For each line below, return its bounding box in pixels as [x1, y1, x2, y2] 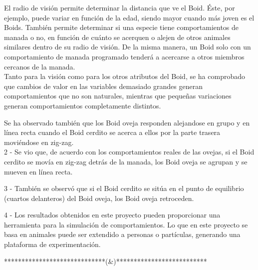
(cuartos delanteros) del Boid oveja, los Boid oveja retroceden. [4, 192, 194, 203]
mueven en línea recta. [4, 166, 73, 176]
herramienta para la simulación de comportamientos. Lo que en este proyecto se [4, 219, 248, 229]
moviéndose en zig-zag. [4, 136, 74, 147]
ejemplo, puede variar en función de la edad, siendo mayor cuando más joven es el [4, 12, 255, 22]
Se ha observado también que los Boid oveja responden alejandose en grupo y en [4, 117, 250, 127]
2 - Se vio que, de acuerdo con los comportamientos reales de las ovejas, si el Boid [4, 146, 255, 157]
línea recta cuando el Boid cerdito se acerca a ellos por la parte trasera [4, 127, 221, 137]
